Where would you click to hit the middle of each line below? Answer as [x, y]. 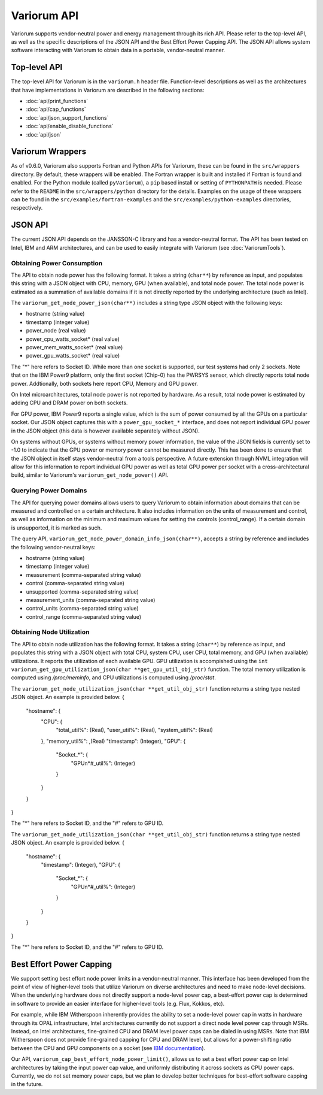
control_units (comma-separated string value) [82, 609]
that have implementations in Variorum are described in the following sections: [108, 90]
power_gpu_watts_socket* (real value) [73, 356]
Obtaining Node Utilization [50, 632]
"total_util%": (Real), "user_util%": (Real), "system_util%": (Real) [135, 730]
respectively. [27, 208]
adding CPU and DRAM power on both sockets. [69, 403]
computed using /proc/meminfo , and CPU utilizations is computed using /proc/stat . [114, 677]
